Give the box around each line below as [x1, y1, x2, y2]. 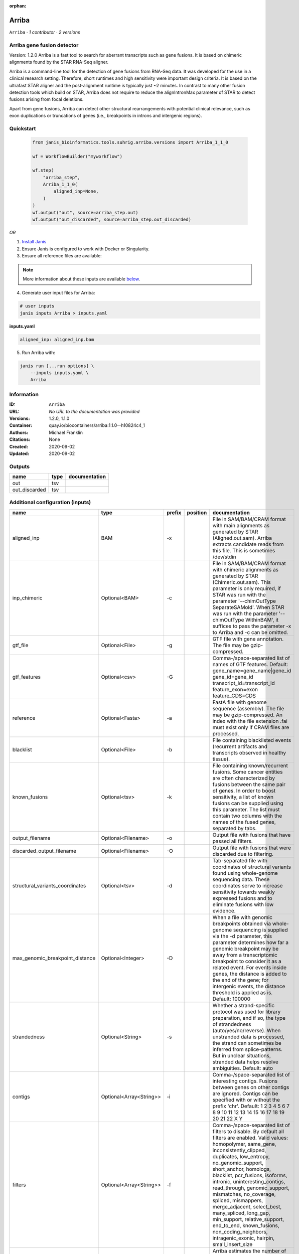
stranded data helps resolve [212, 1058, 278, 1065]
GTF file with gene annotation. [212, 635, 284, 642]
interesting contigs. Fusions [212, 1077, 278, 1084]
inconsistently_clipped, [212, 1147, 266, 1154]
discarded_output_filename [12, 847, 76, 854]
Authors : [9, 429, 29, 435]
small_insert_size [212, 1240, 253, 1247]
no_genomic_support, [212, 1159, 263, 1166]
